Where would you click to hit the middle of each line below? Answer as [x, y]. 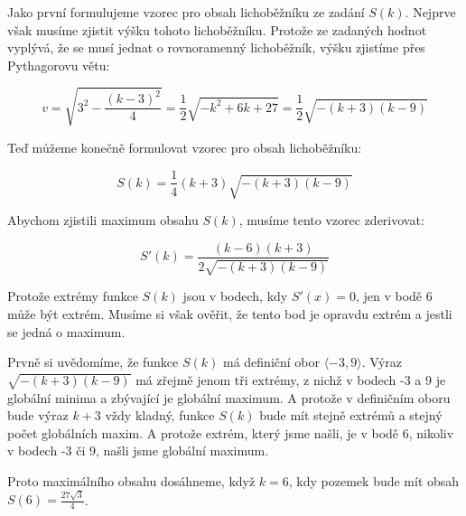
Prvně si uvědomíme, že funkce [93, 362]
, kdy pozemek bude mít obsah [374, 480]
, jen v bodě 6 [394, 296]
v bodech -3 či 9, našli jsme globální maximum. [138, 450]
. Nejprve [430, 12]
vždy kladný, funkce [160, 415]
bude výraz [38, 415]
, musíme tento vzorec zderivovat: [331, 220]
